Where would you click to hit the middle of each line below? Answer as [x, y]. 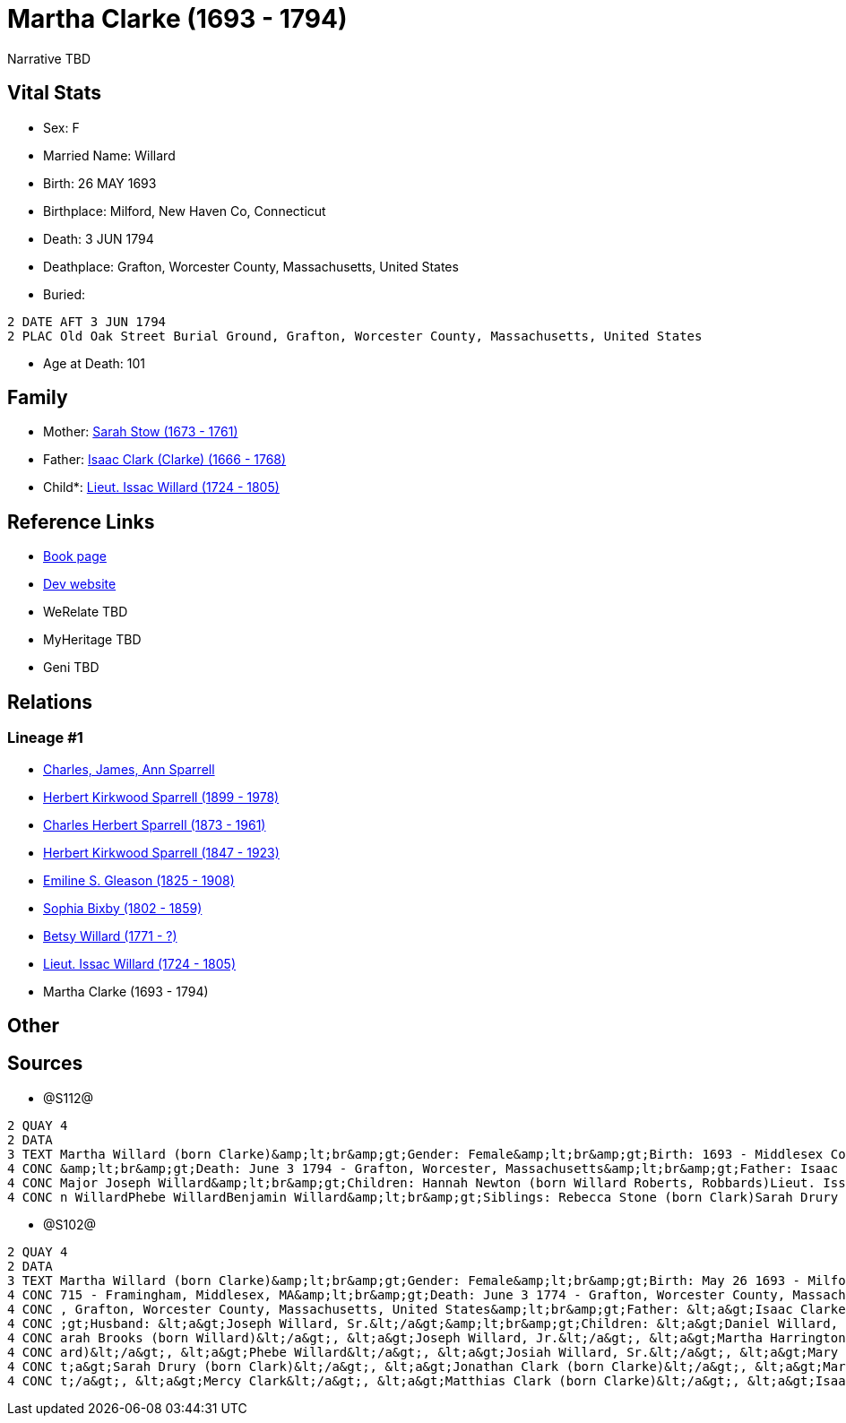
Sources [45, 1064]
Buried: [65, 294]
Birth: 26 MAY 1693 [100, 183]
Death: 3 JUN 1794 [99, 238]
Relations [50, 702]
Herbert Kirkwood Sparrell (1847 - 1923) [161, 852]
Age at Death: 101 [95, 363]
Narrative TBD [49, 58]
